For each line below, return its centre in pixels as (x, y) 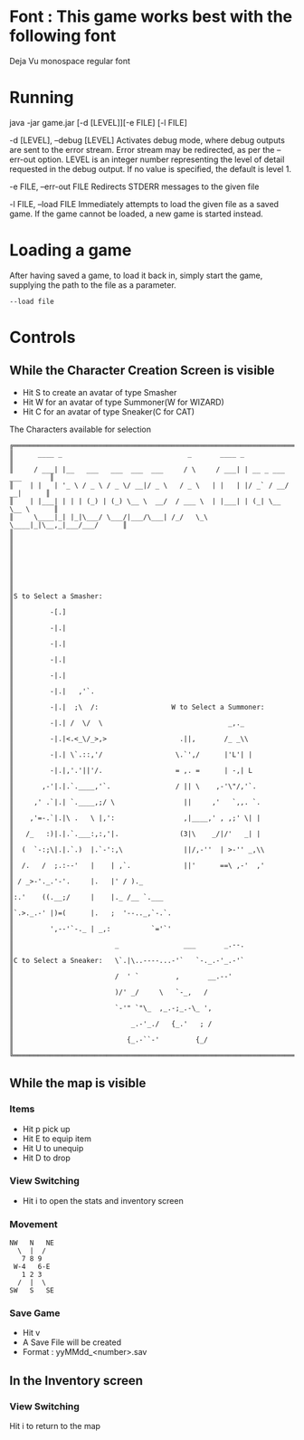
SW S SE (32, 1291)
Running (42, 98)
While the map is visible (78, 1083)
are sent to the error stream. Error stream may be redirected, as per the (142, 149)
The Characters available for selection (81, 429)
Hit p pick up (46, 1129)
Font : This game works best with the (151, 17)
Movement (34, 1224)
